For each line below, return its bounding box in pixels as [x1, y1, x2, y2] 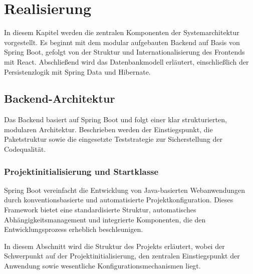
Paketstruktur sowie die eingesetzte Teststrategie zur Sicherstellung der [4, 134, 223, 144]
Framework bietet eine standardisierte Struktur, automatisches [4, 204, 196, 215]
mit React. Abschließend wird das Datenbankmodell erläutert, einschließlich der [4, 56, 249, 67]
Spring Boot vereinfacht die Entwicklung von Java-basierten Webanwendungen [4, 184, 245, 195]
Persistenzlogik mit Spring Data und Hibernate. [4, 66, 151, 77]
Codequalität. [4, 144, 46, 154]
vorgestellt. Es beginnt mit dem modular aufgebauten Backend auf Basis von [4, 37, 240, 47]
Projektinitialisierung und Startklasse [4, 165, 159, 177]
